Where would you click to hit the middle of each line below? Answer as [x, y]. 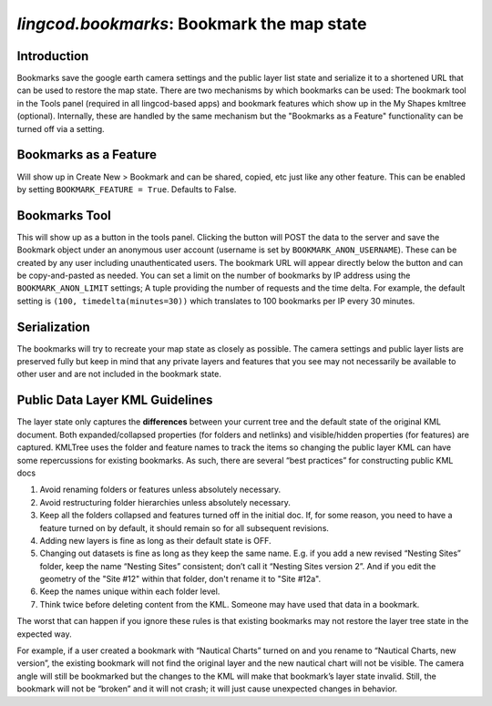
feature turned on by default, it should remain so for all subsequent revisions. [184, 527]
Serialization [53, 327]
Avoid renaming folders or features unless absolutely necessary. [160, 490]
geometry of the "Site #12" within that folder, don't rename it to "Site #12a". [180, 579]
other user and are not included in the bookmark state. [119, 374]
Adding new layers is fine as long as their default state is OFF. [156, 540]
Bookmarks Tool [64, 215]
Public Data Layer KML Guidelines [115, 400]
